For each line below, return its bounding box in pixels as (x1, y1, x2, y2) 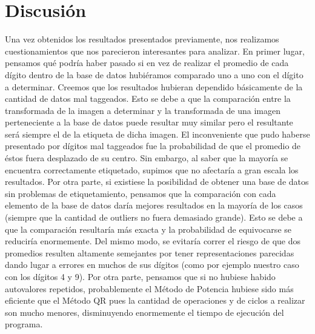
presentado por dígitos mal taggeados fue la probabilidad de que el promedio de (5, 139, 301, 152)
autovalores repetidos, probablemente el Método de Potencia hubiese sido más (5, 282, 294, 295)
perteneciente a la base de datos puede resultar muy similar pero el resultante (5, 116, 293, 129)
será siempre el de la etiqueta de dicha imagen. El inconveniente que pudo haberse (5, 127, 310, 140)
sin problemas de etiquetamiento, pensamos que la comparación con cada (5, 187, 276, 199)
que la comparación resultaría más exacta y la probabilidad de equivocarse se (5, 222, 291, 235)
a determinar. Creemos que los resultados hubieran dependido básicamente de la (5, 80, 303, 93)
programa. (5, 318, 43, 330)
